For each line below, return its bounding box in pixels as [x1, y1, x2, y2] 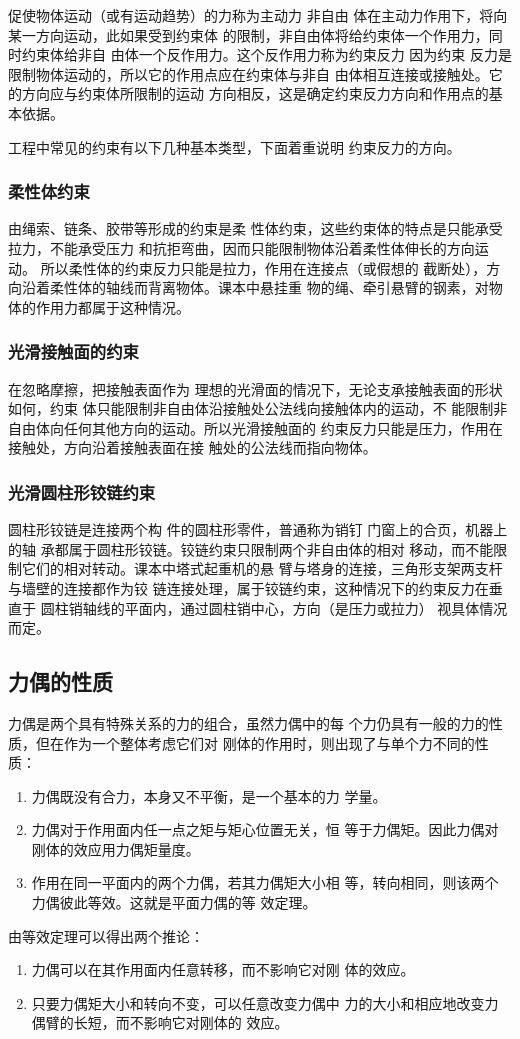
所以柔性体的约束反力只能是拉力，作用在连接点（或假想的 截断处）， [40, 257, 487, 278]
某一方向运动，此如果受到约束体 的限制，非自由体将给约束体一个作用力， [8, 24, 489, 45]
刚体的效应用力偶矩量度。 [31, 838, 200, 859]
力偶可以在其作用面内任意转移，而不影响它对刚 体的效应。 [31, 959, 415, 980]
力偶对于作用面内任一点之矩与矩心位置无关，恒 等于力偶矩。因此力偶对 [31, 819, 499, 840]
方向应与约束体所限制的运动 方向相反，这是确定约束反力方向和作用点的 [21, 83, 489, 104]
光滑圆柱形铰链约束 [8, 479, 156, 504]
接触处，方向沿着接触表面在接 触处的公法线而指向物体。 [8, 437, 377, 458]
